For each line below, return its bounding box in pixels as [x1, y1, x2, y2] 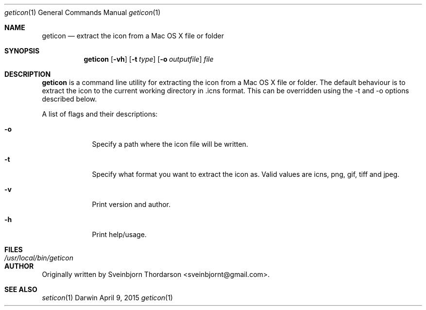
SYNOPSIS [4, 47, 40, 55]
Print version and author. [92, 200, 170, 208]
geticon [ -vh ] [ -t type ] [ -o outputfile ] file [84, 55, 214, 63]
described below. [42, 95, 97, 103]
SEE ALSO [4, 285, 37, 293]
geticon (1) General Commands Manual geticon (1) [4, 8, 161, 17]
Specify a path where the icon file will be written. [92, 140, 248, 148]
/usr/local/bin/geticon [4, 254, 74, 262]
